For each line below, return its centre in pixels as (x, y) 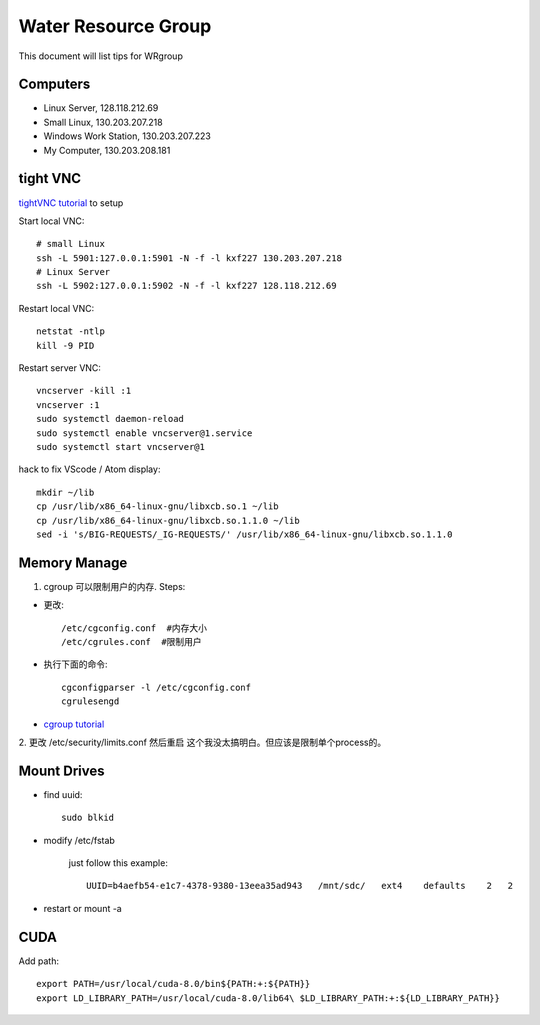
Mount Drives (61, 770)
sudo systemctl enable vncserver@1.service (144, 433)
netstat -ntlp (70, 331)
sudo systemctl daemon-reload (110, 419)
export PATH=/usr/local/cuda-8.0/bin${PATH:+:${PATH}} (173, 984)
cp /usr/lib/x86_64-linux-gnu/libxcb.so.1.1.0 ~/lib (168, 520)
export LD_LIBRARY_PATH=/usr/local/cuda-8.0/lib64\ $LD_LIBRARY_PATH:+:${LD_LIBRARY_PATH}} (268, 998)
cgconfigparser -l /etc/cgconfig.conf (156, 687)
